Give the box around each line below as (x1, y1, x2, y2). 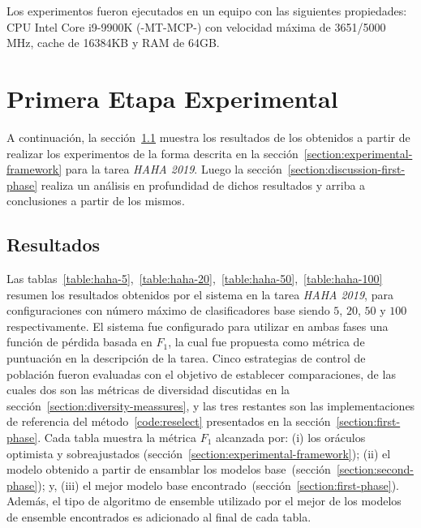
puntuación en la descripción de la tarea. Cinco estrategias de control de (6, 350, 366, 367)
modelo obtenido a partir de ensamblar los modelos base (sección (6, 461, 331, 478)
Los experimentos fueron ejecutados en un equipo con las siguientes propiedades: (6, 2, 407, 19)
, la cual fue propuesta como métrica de (168, 333, 365, 350)
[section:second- (336, 461, 414, 478)
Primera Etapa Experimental (6, 81, 338, 114)
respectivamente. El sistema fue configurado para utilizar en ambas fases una (6, 317, 389, 334)
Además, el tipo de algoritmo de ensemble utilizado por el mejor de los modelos (6, 492, 402, 509)
